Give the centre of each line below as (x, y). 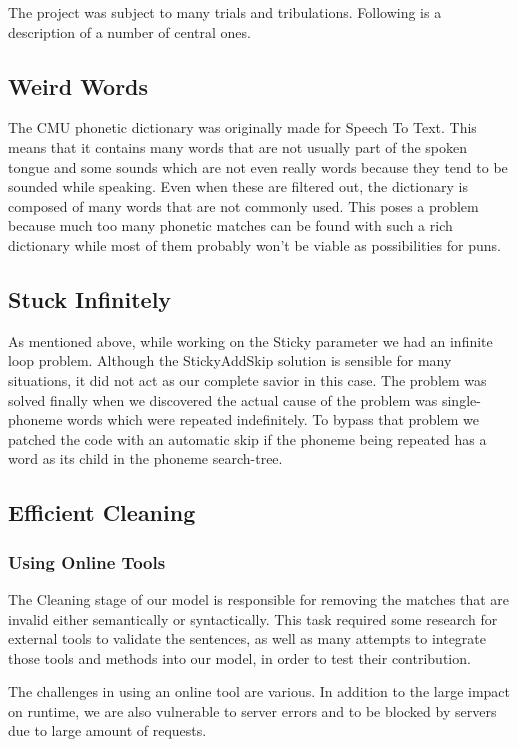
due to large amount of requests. (107, 730)
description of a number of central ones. (129, 31)
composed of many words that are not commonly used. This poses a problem (243, 205)
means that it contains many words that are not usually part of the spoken (238, 146)
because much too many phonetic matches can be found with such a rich (230, 225)
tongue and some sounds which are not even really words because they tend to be (258, 166)
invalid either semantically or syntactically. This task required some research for (253, 618)
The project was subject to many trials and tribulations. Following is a (225, 12)
